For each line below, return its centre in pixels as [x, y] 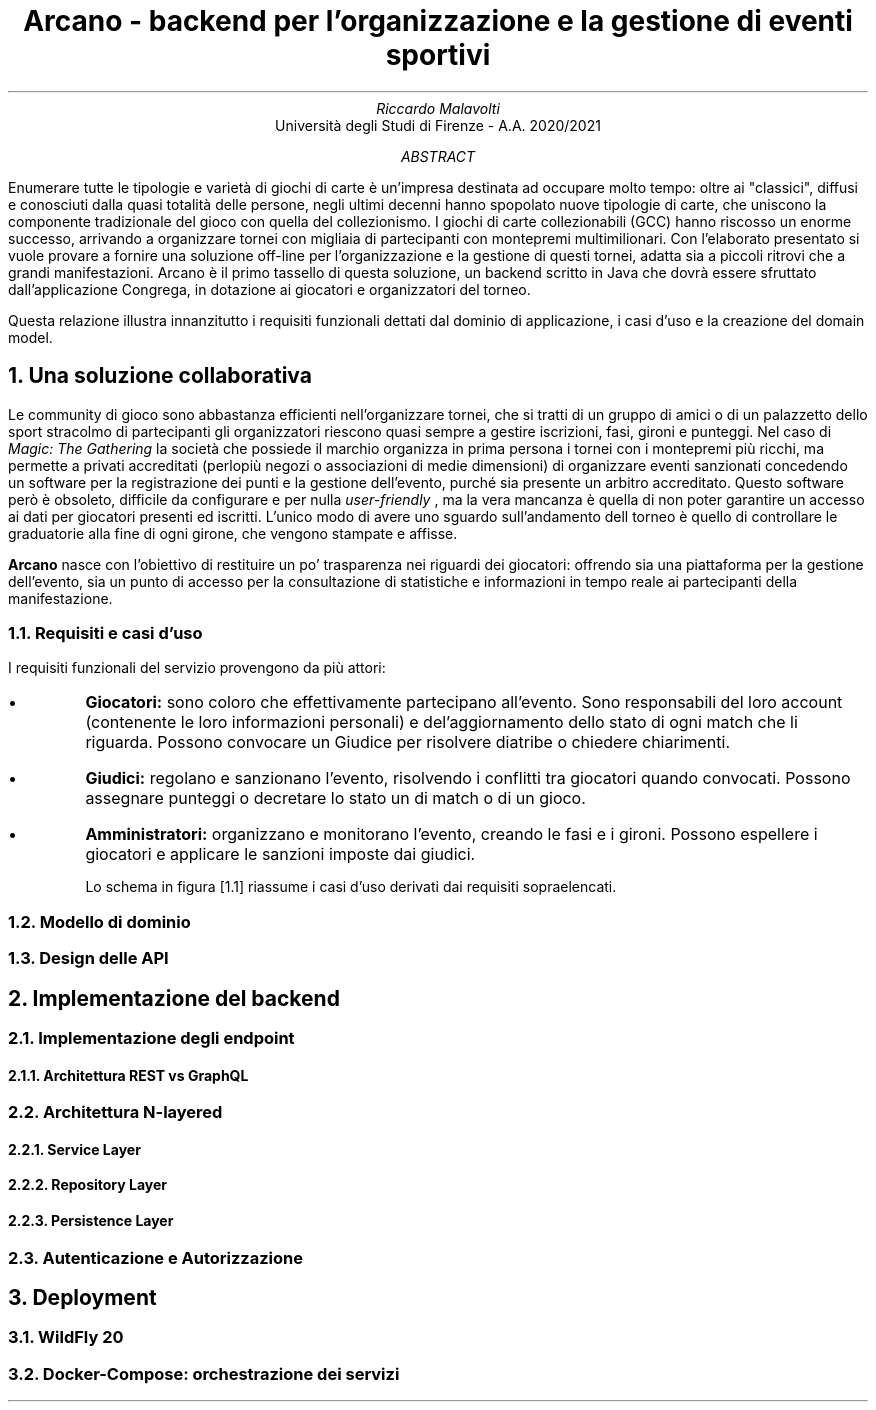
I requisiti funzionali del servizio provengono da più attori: [197, 668]
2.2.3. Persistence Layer [91, 1220]
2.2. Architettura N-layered [115, 1112]
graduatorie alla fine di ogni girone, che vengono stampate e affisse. [233, 533]
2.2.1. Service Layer [74, 1149]
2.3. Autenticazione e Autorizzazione [156, 1257]
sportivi [438, 55]
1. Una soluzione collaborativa [160, 376]
